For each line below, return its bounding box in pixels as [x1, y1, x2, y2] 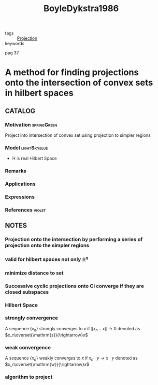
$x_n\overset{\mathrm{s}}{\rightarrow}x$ [5, 332, 88, 337]
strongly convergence [5, 315, 58, 321]
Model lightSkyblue [5, 144, 48, 151]
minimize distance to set [5, 270, 64, 276]
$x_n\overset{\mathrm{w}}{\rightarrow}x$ [5, 361, 89, 367]
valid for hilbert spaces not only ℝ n [5, 255, 88, 263]
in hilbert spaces [5, 88, 74, 98]
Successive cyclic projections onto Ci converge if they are [5, 282, 144, 289]
